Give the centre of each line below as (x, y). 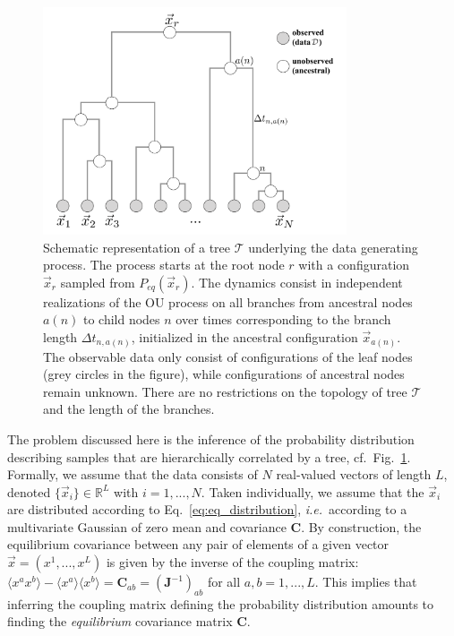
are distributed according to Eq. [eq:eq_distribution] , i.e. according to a (207, 509)
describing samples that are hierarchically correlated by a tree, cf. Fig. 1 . (209, 456)
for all (224, 582)
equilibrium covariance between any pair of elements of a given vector (198, 544)
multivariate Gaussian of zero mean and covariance (147, 526)
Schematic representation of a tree (137, 247)
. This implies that (366, 582)
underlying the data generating (333, 247)
